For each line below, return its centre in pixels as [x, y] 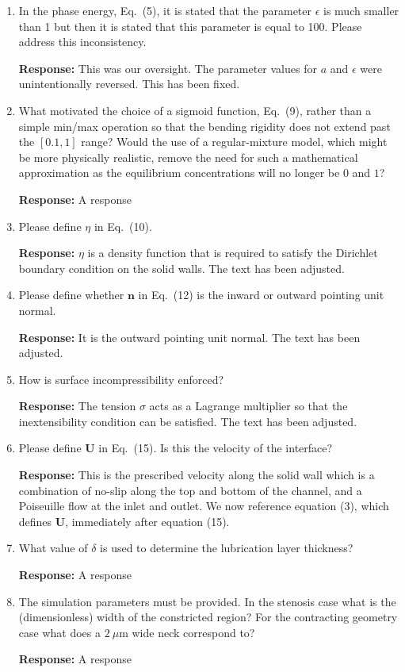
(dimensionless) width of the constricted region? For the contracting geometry [208, 617]
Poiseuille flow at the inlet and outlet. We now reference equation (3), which [204, 506]
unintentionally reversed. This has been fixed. [129, 84]
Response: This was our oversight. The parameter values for [168, 68]
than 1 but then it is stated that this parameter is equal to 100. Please [190, 26]
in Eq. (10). [123, 226]
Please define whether [71, 295]
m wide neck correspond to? [187, 632]
